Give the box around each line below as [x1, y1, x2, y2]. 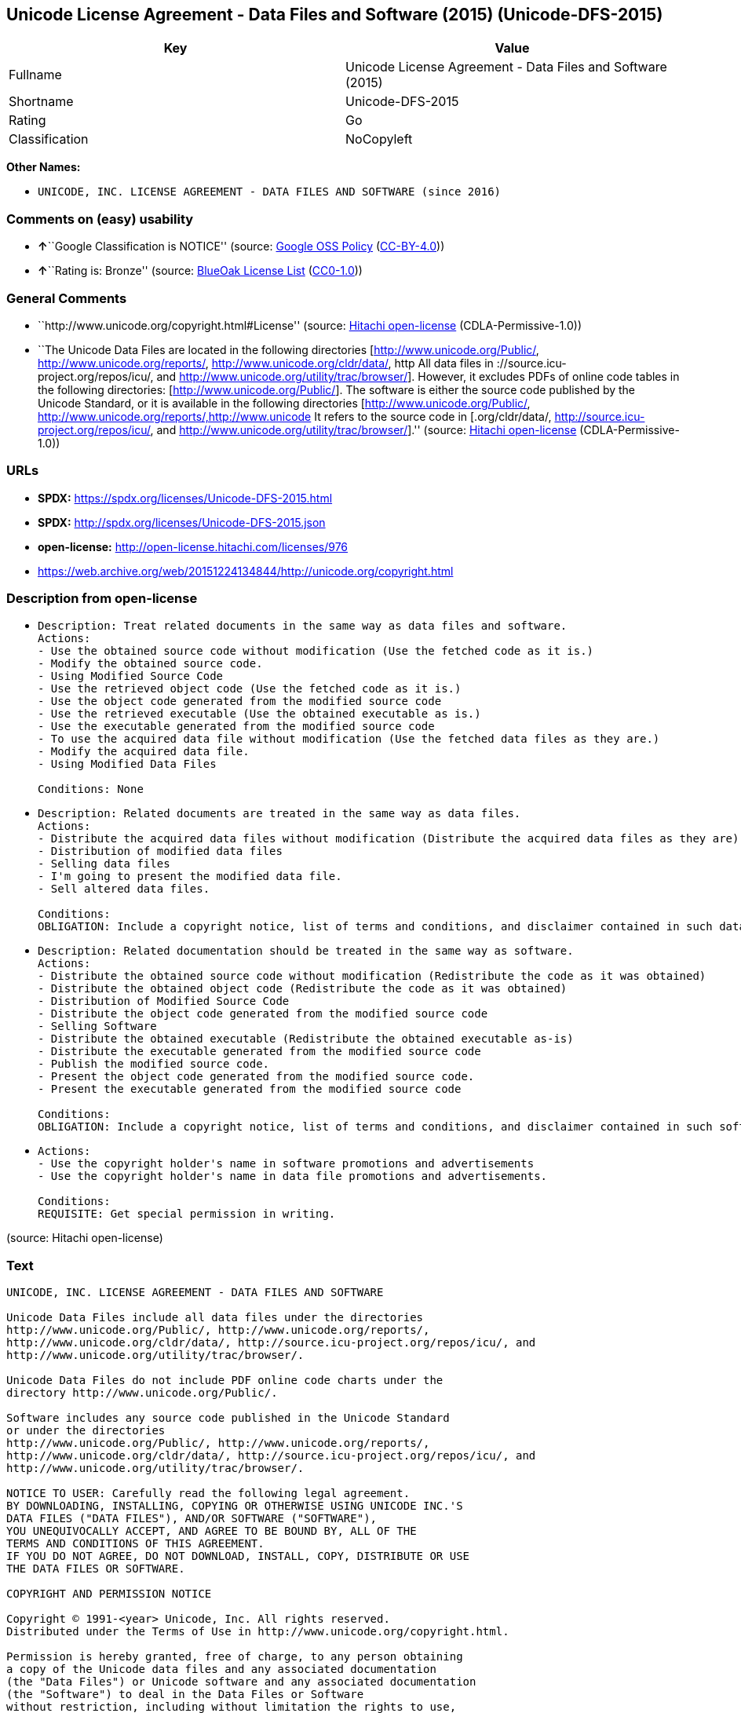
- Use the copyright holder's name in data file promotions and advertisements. [38, 1170, 548, 1183]
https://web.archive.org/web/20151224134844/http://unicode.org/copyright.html [38, 564, 454, 578]
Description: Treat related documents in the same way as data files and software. [38, 619, 568, 633]
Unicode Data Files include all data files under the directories [6, 1311, 424, 1324]
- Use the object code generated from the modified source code [38, 695, 442, 708]
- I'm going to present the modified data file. [38, 870, 342, 883]
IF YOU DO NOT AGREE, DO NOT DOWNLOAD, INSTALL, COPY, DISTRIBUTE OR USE [6, 1550, 470, 1563]
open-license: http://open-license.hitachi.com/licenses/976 [38, 539, 349, 553]
